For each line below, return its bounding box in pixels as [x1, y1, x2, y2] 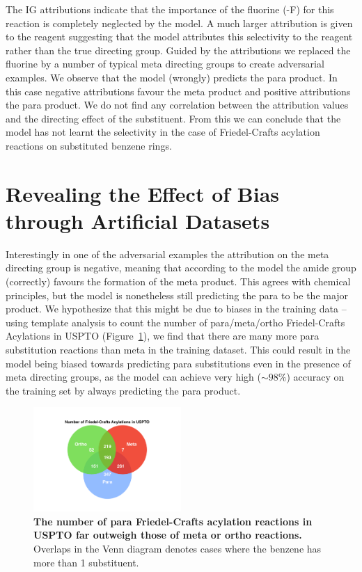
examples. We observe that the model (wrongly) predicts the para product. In [6, 70, 338, 84]
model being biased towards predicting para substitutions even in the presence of [6, 356, 351, 370]
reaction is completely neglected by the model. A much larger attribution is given [6, 15, 353, 30]
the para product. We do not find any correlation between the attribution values [6, 97, 349, 112]
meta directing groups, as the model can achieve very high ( [6, 370, 261, 384]
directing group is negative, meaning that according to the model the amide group [6, 260, 356, 275]
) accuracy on [286, 370, 345, 384]
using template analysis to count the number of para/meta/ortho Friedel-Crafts [6, 315, 345, 329]
